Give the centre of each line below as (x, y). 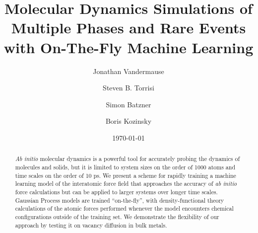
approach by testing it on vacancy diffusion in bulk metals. (91, 225)
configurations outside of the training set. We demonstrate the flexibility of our (117, 216)
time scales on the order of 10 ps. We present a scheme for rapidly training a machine (126, 175)
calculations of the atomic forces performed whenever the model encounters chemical (124, 208)
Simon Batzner (129, 104)
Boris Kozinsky (129, 121)
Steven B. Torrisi (129, 88)
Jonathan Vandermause (129, 71)
